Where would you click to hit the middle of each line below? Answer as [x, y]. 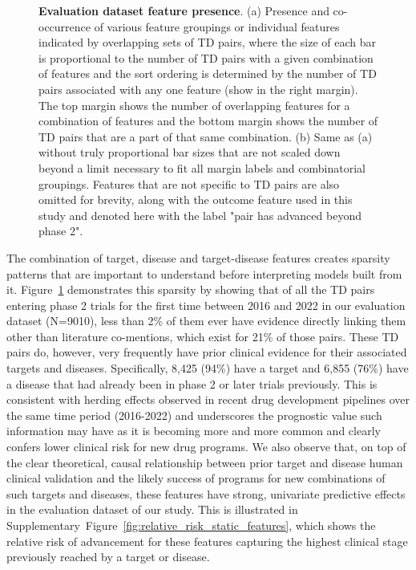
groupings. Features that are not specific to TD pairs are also [189, 183]
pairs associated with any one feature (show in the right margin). [198, 89]
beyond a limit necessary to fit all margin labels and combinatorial [202, 167]
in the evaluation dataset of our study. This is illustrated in [152, 509]
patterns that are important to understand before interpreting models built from [204, 273]
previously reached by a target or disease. [108, 557]
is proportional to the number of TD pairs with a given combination [206, 57]
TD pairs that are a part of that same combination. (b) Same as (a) [206, 136]
